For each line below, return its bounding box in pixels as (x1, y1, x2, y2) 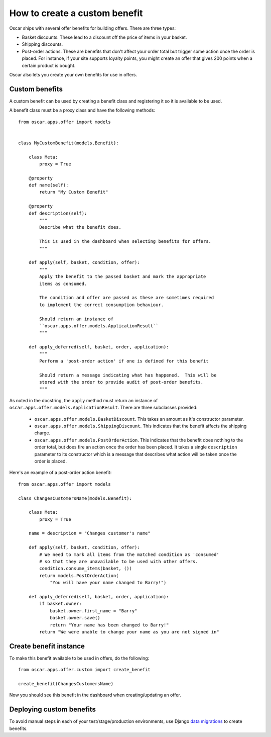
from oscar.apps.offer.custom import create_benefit (18, 667, 151, 673)
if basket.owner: (39, 601, 82, 607)
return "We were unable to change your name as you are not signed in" (39, 629, 219, 634)
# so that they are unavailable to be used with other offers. (39, 559, 198, 565)
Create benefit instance (9, 641, 85, 651)
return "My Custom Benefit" (39, 189, 108, 195)
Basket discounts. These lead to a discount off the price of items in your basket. (22, 34, 187, 40)
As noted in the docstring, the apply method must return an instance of (9, 397, 158, 403)
